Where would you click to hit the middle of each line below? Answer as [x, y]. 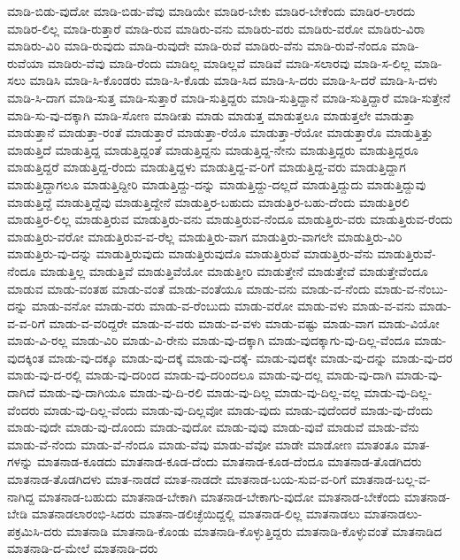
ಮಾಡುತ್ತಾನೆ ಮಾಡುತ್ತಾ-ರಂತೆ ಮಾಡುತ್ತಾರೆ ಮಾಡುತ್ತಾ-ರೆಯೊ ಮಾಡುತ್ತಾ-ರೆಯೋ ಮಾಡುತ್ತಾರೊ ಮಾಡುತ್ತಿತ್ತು [220, 132]
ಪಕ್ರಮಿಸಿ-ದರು [35, 530]
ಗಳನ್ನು [20, 461]
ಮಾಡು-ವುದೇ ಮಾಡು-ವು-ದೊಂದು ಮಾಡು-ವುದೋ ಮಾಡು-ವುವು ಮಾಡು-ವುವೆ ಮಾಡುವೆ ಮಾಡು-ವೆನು [213, 427]
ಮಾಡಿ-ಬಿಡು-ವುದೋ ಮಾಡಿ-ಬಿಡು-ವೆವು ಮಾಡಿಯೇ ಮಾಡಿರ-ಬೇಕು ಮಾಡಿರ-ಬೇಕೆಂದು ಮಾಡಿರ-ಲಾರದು [211, 11]
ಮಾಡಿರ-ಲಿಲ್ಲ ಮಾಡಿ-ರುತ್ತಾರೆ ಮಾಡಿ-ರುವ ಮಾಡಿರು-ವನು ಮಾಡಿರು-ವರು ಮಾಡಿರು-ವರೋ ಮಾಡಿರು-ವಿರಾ [216, 28]
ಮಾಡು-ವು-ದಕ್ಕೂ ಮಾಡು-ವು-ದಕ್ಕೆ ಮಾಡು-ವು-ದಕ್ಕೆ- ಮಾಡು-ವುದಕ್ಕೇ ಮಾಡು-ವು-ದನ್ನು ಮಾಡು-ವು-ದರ [250, 357]
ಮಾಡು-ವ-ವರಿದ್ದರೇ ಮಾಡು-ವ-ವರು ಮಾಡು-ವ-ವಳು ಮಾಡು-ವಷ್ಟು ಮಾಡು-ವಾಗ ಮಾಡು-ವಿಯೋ [244, 322]
